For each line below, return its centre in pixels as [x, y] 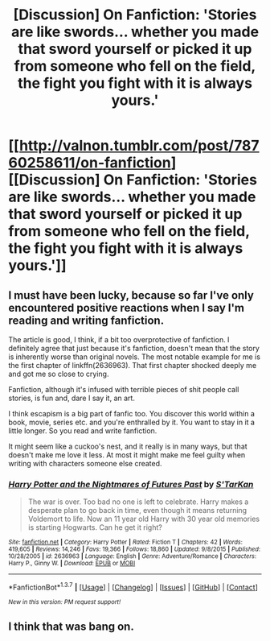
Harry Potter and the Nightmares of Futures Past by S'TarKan [131, 484]
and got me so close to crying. [59, 374]
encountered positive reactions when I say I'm [127, 308]
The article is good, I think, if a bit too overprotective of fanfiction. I [119, 339]
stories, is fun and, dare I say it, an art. [72, 398]
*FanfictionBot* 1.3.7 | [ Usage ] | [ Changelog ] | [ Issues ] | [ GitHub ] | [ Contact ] [133, 587]
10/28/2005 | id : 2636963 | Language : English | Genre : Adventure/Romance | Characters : [133, 556]
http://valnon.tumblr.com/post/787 [139, 146]
